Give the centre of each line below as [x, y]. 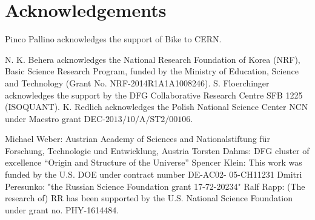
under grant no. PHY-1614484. [62, 209]
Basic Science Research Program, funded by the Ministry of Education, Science [152, 71]
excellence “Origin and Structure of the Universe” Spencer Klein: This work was [154, 162]
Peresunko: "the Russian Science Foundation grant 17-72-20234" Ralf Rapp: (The [155, 186]
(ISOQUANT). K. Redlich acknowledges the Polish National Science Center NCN [157, 107]
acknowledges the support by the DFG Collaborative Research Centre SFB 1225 [154, 95]
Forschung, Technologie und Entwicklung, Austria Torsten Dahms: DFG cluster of [157, 150]
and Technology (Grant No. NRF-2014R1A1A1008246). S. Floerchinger [137, 82]
